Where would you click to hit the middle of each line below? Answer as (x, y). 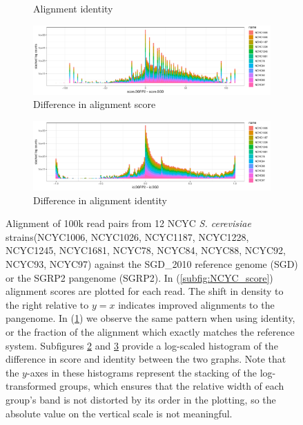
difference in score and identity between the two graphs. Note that (146, 359)
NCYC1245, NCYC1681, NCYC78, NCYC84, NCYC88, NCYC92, (146, 250)
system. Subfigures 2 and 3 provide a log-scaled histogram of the (142, 345)
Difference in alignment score (95, 104)
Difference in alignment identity (100, 200)
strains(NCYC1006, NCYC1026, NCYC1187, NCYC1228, (127, 236)
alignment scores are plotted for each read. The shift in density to (145, 291)
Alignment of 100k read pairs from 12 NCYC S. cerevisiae (128, 223)
